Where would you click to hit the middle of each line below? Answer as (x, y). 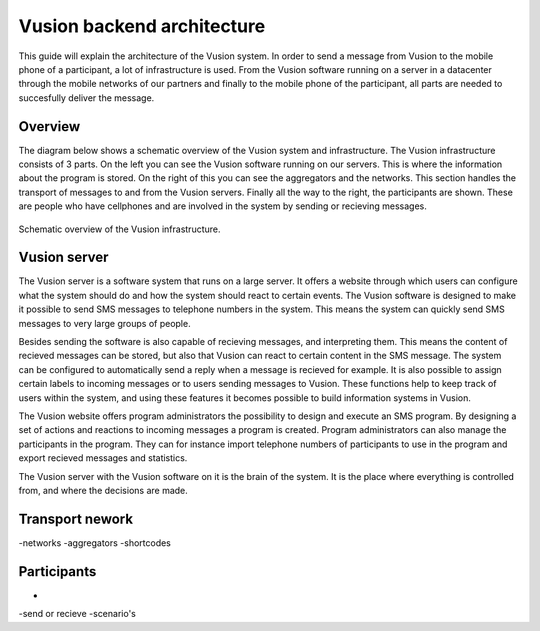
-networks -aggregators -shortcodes (95, 542)
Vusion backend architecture (142, 26)
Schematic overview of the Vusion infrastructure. (119, 229)
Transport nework (76, 518)
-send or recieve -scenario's (77, 614)
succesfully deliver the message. (86, 97)
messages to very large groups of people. (104, 323)
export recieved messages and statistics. (103, 458)
